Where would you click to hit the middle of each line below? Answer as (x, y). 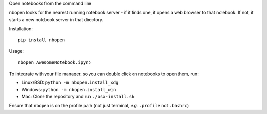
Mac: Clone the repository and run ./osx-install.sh (78, 96)
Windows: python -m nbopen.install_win (69, 89)
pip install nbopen (42, 40)
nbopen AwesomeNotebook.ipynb (55, 62)
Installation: (21, 29)
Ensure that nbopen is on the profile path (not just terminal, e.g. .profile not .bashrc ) (99, 106)
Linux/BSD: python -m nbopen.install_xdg (70, 83)
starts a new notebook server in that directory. (56, 19)
